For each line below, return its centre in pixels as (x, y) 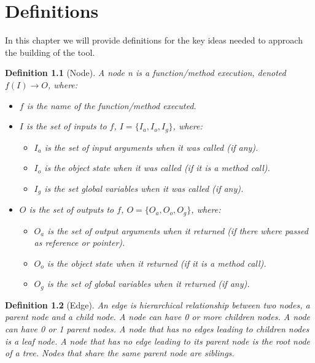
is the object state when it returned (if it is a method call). (157, 263)
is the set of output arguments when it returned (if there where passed (178, 230)
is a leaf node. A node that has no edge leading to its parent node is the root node (158, 341)
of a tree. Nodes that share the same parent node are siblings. (120, 353)
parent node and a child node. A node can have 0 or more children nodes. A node (158, 317)
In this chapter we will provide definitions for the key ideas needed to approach (154, 40)
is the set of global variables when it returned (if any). (148, 284)
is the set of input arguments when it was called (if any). (151, 147)
